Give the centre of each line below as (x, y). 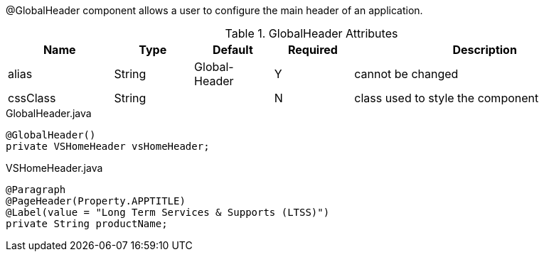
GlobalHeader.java (49, 113)
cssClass (32, 98)
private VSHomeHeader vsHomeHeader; (108, 146)
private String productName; (87, 224)
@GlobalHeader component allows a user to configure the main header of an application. (214, 10)
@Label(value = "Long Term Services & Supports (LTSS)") (168, 212)
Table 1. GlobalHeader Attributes (311, 33)
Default (233, 50)
